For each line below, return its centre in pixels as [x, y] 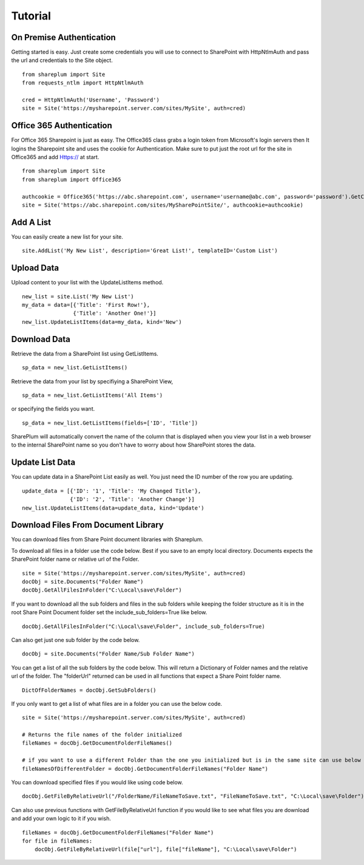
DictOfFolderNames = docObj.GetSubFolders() [89, 690]
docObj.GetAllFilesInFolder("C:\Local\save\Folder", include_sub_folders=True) [143, 626]
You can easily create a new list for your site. [67, 236]
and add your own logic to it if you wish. [61, 819]
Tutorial [31, 16]
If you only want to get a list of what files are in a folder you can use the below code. [117, 703]
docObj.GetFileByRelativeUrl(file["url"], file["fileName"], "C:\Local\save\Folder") [166, 850]
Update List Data [43, 463]
